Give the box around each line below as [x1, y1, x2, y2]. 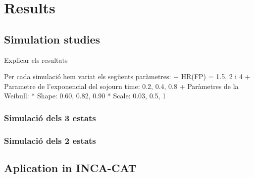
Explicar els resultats [4, 54, 68, 65]
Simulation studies [4, 31, 101, 46]
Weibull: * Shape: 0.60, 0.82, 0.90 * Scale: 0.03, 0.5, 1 [4, 90, 166, 101]
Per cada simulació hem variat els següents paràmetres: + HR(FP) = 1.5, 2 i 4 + [4, 71, 251, 82]
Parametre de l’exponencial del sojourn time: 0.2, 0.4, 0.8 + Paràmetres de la [4, 81, 239, 91]
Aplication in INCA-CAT [4, 160, 137, 176]
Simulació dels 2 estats [4, 134, 96, 146]
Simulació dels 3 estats [4, 111, 96, 124]
